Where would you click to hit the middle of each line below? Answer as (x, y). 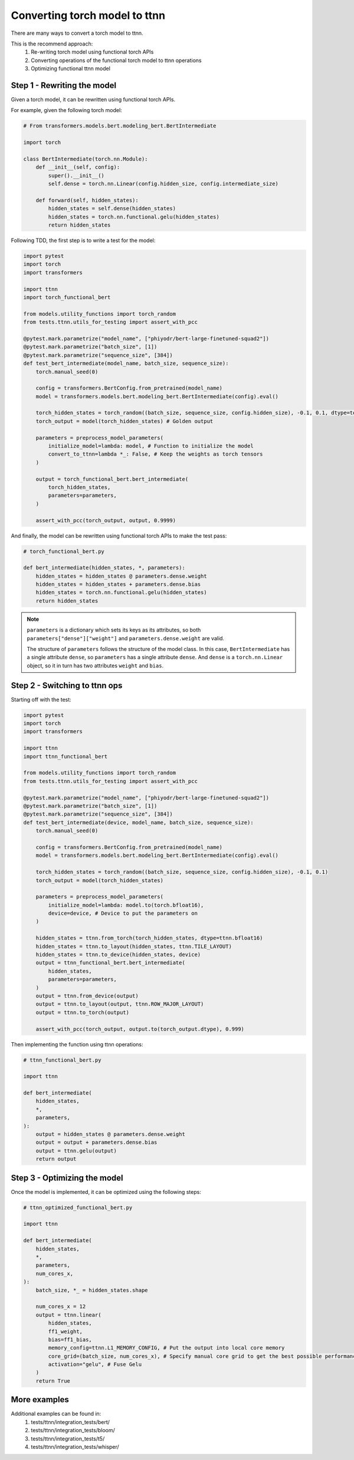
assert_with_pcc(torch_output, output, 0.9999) (106, 520)
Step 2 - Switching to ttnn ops (67, 685)
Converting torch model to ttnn (88, 15)
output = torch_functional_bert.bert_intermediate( (112, 479)
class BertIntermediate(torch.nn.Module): (86, 159)
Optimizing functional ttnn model (71, 68)
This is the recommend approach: (52, 44)
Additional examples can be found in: (56, 1414)
